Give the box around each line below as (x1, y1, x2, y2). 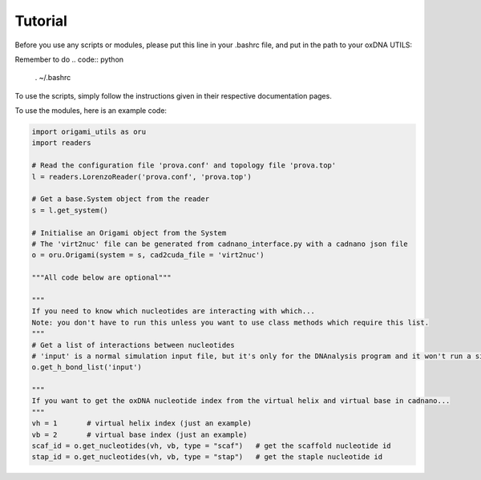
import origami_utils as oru (31, 127, 147, 136)
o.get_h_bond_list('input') (31, 363, 142, 372)
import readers (31, 139, 91, 147)
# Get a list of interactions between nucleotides (31, 341, 236, 349)
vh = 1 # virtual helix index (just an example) (31, 419, 252, 428)
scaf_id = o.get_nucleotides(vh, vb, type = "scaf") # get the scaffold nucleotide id (31, 442, 392, 450)
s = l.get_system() (31, 205, 108, 215)
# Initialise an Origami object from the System (31, 228, 227, 237)
